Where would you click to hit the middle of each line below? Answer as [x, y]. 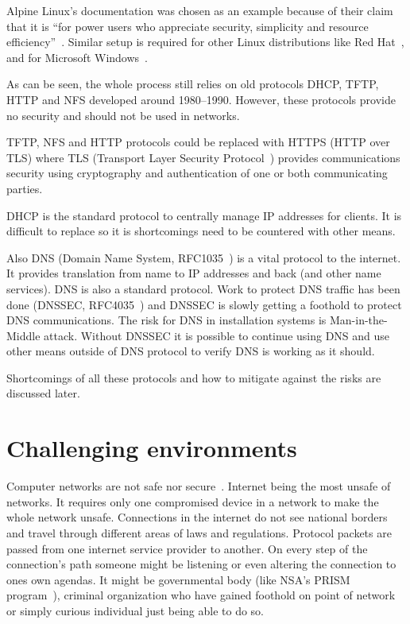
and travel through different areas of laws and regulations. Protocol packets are [199, 532]
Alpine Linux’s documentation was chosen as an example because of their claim [200, 10]
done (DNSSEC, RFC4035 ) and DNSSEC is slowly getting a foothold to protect [204, 304]
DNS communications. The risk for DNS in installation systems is [166, 320]
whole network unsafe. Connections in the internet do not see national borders [197, 517]
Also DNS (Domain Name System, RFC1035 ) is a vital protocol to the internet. [204, 257]
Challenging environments [152, 448]
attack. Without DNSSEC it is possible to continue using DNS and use [217, 335]
